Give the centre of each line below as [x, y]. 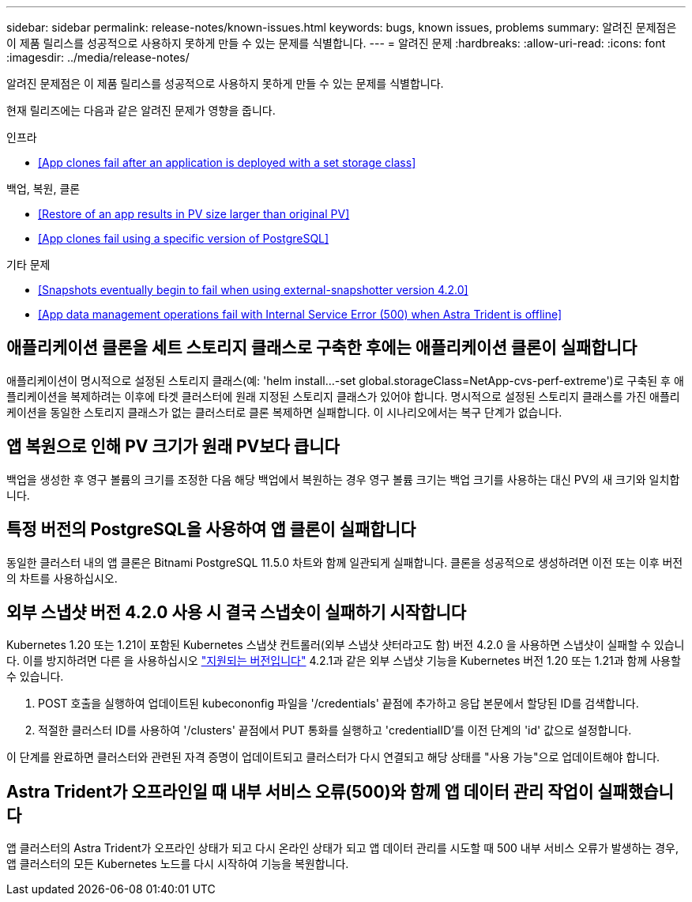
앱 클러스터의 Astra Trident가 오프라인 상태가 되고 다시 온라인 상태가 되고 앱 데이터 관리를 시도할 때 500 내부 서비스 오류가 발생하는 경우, [342, 848]
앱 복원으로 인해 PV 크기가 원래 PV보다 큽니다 [173, 447]
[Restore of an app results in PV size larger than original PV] [194, 214]
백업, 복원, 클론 [43, 189]
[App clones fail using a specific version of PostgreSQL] [184, 238]
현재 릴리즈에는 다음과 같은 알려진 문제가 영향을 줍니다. [141, 110]
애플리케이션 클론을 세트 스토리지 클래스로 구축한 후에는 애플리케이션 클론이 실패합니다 [322, 348]
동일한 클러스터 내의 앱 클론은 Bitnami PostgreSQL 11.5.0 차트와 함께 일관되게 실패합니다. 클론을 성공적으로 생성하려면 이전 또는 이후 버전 [345, 562]
